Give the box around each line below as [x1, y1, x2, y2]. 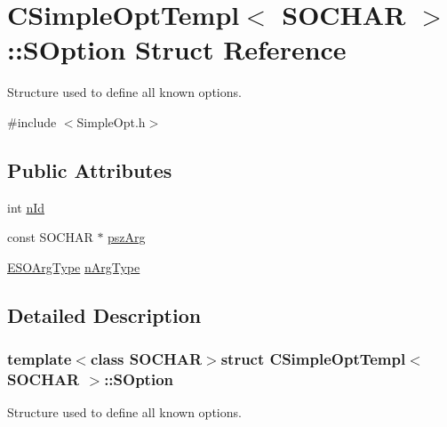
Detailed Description [7, 301, 202, 328]
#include [7, 112, 57, 131]
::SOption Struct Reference [7, 31, 347, 68]
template [7, 348, 72, 370]
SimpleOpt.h [76, 112, 146, 131]
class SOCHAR [90, 348, 203, 370]
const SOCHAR [7, 228, 93, 246]
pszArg [108, 228, 146, 246]
